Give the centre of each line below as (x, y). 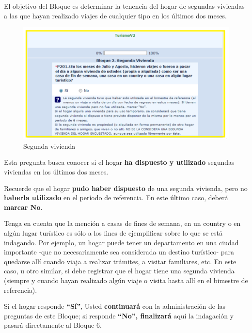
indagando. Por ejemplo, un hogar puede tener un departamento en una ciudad (121, 242)
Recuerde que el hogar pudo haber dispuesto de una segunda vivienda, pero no (126, 188)
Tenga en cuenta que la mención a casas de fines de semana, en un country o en (122, 223)
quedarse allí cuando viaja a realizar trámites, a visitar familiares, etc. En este (120, 261)
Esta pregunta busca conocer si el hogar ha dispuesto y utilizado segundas (119, 162)
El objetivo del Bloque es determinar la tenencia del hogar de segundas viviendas (124, 6)
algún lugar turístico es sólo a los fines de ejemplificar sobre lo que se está (113, 232)
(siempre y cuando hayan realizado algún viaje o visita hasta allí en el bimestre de (126, 280)
